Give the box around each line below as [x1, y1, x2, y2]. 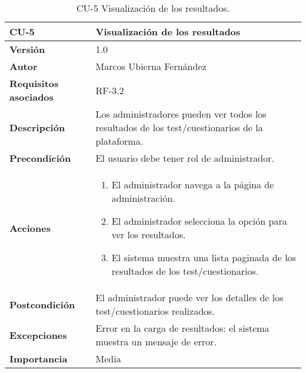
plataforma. [95, 134, 144, 148]
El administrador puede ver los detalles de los [95, 291, 284, 304]
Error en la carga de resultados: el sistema [95, 321, 270, 335]
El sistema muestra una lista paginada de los [111, 251, 296, 264]
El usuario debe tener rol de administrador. [95, 151, 274, 165]
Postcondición [9, 297, 75, 311]
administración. [111, 191, 175, 205]
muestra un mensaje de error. [95, 335, 217, 348]
